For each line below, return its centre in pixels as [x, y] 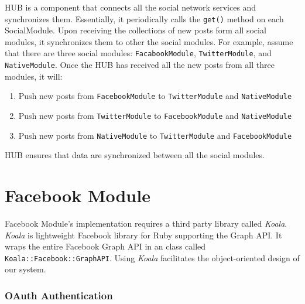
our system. [25, 269]
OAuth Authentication [59, 295]
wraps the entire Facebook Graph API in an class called [105, 246]
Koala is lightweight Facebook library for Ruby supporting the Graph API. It [143, 235]
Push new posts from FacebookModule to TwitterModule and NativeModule [155, 96]
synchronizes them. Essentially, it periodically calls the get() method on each [144, 18]
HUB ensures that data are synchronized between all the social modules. [135, 155]
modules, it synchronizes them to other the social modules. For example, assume [149, 41]
